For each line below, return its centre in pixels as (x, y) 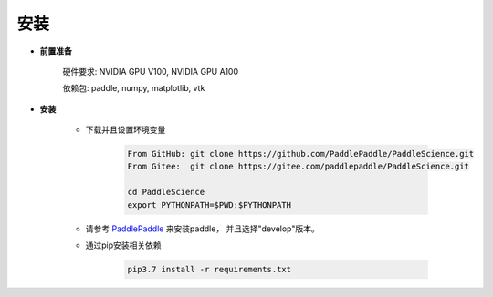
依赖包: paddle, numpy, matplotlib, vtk (134, 88)
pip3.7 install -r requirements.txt (210, 270)
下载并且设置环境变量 (126, 130)
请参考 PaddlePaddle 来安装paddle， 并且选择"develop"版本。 (202, 229)
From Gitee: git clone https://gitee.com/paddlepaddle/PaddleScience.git (299, 167)
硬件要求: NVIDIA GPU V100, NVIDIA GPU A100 (151, 71)
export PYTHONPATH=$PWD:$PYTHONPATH (210, 205)
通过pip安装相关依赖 (123, 245)
